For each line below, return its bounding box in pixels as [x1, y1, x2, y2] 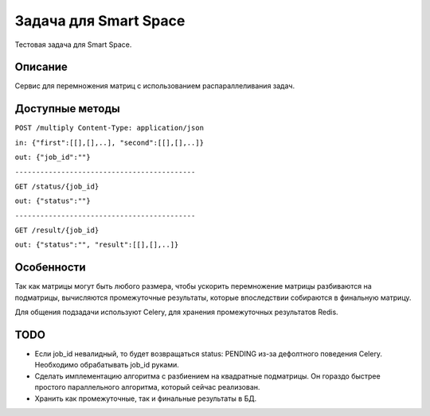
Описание [14, 60, 68, 74]
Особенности [14, 261, 86, 274]
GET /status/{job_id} [14, 181, 100, 191]
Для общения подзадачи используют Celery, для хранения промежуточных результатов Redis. [14, 307, 338, 317]
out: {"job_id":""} [14, 153, 91, 162]
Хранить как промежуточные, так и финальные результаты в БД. [34, 394, 257, 403]
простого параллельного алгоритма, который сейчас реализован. [34, 383, 260, 392]
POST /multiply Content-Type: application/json [14, 123, 205, 133]
